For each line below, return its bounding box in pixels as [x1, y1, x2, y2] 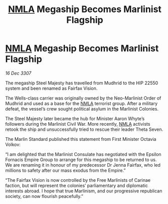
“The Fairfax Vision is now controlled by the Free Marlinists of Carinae [5, 177, 151, 183]
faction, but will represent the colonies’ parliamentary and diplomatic [5, 182, 148, 188]
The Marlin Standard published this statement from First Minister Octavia [5, 136, 156, 142]
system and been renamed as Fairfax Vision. [5, 85, 98, 91]
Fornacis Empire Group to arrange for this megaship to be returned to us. [5, 157, 157, 163]
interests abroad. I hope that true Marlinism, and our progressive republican [5, 188, 162, 194]
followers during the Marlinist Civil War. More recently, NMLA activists [5, 121, 150, 127]
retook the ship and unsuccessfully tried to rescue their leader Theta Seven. [5, 126, 163, 132]
